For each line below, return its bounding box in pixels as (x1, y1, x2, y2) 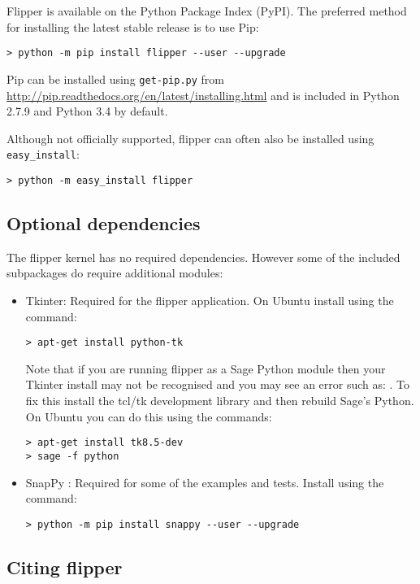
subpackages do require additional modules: (6, 264, 223, 281)
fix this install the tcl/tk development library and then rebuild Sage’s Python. (25, 392, 414, 409)
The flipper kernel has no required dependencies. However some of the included (6, 248, 401, 265)
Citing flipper (6, 554, 123, 579)
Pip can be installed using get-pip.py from (6, 70, 225, 87)
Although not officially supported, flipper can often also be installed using (6, 129, 375, 146)
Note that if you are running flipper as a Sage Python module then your (25, 360, 386, 377)
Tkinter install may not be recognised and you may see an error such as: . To (25, 376, 410, 393)
